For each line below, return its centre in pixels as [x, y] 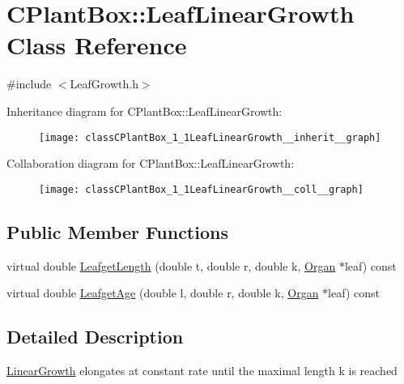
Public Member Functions [117, 231]
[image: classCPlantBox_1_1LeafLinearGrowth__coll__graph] [201, 189]
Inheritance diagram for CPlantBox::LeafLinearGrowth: [145, 111]
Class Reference [97, 45]
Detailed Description [95, 337]
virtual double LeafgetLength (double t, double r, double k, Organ [171, 265]
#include [29, 84]
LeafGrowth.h [104, 84]
